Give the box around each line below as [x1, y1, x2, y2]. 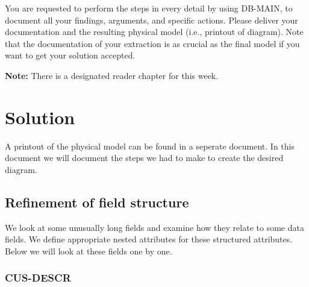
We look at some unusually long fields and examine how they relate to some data [5, 221, 304, 233]
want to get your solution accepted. [5, 49, 136, 61]
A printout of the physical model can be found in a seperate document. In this [5, 139, 295, 152]
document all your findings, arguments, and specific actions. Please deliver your [5, 13, 298, 26]
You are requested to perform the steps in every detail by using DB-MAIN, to [5, 2, 293, 14]
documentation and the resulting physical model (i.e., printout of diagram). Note [5, 25, 304, 38]
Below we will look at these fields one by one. [5, 244, 172, 257]
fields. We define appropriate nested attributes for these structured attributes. [5, 233, 293, 245]
